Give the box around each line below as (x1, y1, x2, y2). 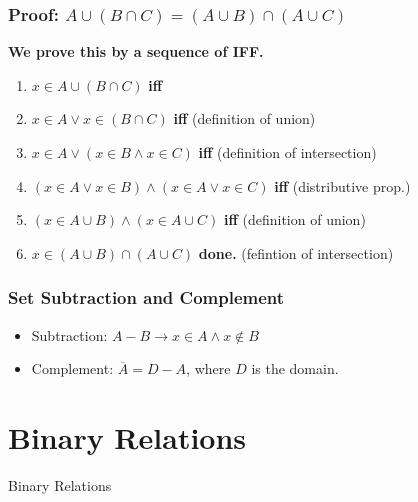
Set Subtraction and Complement (8, 285, 285, 310)
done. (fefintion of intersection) (198, 242, 394, 263)
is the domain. (251, 358, 339, 379)
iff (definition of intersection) (198, 142, 377, 162)
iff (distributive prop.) (274, 175, 411, 196)
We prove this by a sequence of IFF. (8, 41, 264, 62)
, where (186, 358, 231, 379)
